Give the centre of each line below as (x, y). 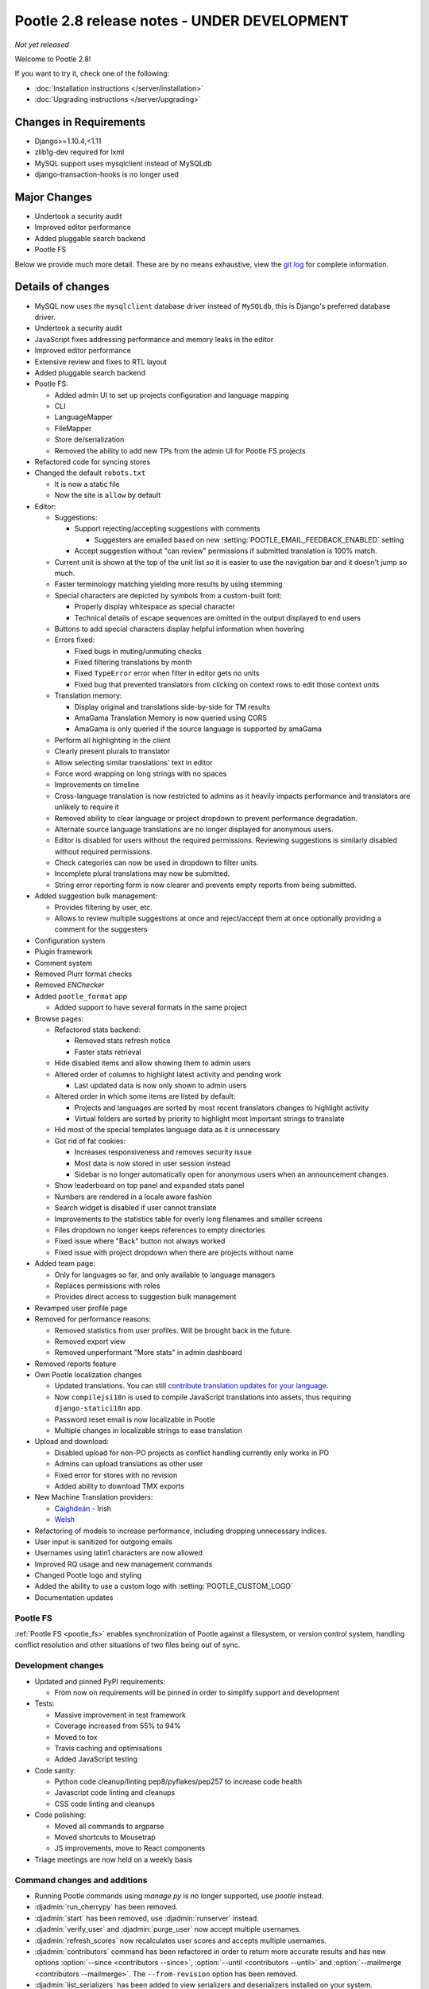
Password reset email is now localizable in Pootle (135, 1419)
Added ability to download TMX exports (120, 1486)
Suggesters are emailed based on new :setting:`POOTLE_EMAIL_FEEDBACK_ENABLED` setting (249, 539)
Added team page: (65, 1263)
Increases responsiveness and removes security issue (163, 1152)
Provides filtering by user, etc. (103, 907)
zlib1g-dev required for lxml (79, 152)
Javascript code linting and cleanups (115, 1792)
